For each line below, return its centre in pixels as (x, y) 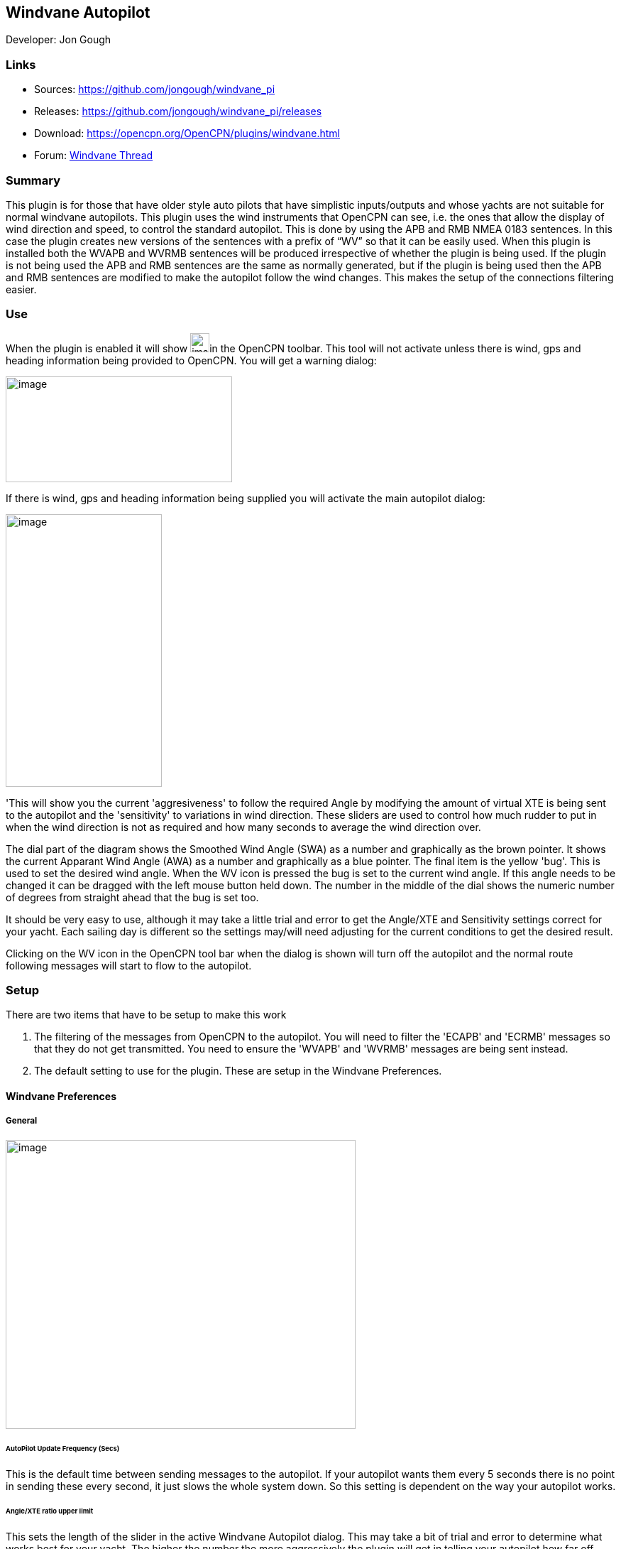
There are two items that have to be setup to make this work (146, 1015)
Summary (33, 180)
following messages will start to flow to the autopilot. (129, 965)
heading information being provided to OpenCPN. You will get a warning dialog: (191, 360)
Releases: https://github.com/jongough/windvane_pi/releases (178, 112)
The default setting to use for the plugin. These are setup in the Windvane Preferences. (238, 1071)
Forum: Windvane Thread (94, 156)
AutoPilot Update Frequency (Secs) (63, 1448)
